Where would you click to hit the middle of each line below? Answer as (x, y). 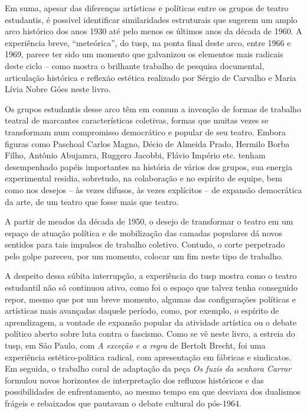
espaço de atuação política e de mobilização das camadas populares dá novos (143, 232)
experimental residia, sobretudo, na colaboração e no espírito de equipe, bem (143, 178)
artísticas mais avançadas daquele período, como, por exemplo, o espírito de (142, 310)
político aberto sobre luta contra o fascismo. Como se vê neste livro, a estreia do (150, 334)
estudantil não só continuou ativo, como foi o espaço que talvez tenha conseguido (151, 287)
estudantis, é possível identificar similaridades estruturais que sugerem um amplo (151, 19)
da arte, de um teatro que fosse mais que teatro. (92, 201)
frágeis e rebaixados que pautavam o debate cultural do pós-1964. (123, 403)
